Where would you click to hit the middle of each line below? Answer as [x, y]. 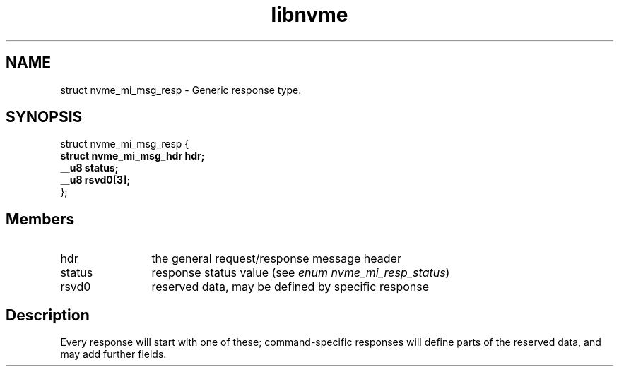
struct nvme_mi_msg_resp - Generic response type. [181, 90]
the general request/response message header [276, 259]
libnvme [309, 15]
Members [40, 219]
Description [48, 315]
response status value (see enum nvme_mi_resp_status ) [301, 273]
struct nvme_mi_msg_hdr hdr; [132, 156]
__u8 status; [89, 168]
